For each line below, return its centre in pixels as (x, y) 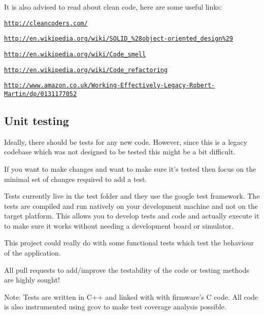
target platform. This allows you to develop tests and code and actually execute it (132, 216)
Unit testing (37, 120)
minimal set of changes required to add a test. (76, 179)
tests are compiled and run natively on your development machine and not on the (131, 206)
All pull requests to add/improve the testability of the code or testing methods (127, 270)
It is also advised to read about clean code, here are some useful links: (113, 7)
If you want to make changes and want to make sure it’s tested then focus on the (130, 168)
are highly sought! (32, 280)
